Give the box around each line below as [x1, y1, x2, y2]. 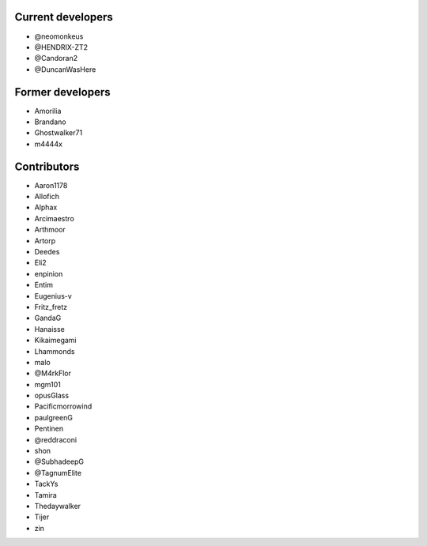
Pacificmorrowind [34, 401, 93, 411]
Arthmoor [34, 225, 66, 235]
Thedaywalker [34, 502, 81, 510]
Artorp [34, 235, 56, 245]
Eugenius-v [34, 291, 73, 300]
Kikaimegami [34, 336, 77, 345]
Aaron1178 [34, 180, 68, 190]
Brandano [34, 117, 66, 126]
